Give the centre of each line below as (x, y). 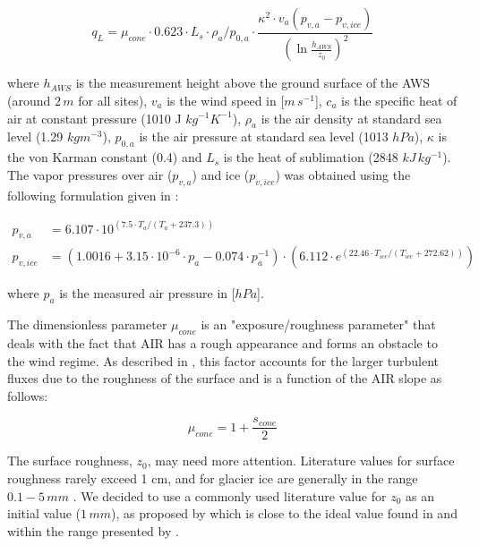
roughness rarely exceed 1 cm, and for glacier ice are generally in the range (213, 478)
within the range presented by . (93, 530)
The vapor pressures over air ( (90, 174)
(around (29, 100)
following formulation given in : (93, 195)
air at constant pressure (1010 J (94, 118)
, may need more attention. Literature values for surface (301, 461)
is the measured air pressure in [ (147, 293)
